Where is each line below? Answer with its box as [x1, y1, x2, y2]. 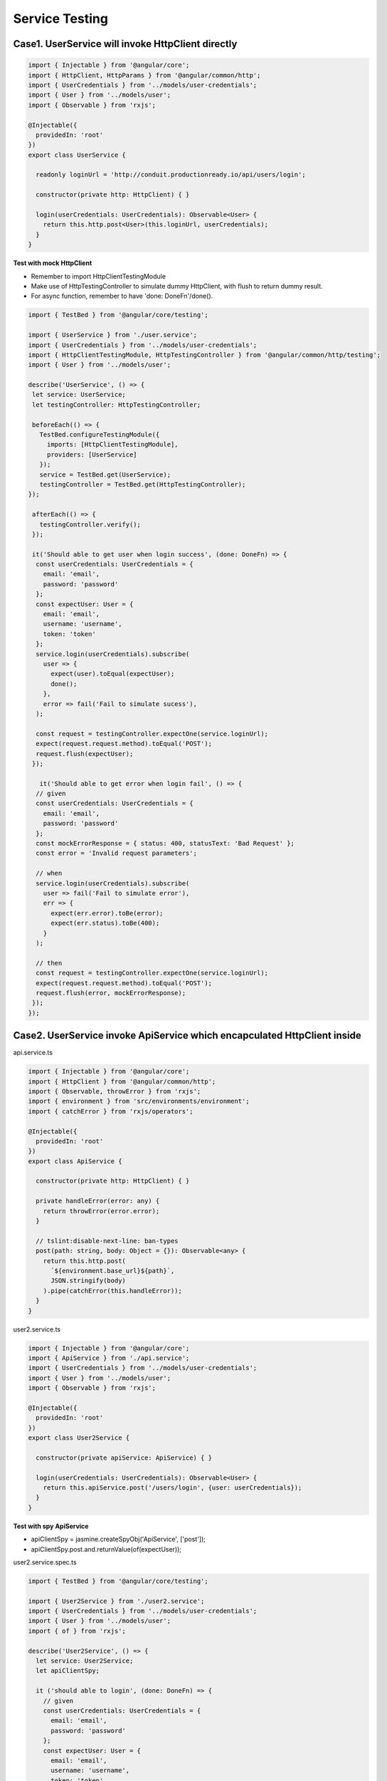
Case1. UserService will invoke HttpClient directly [13, 38, 238, 50]
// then [36, 959, 63, 967]
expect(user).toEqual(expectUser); [51, 670, 175, 678]
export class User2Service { [28, 1434, 130, 1442]
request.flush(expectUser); [36, 749, 134, 758]
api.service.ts [13, 1048, 53, 1057]
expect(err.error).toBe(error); [51, 909, 164, 917]
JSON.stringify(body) [51, 1277, 126, 1285]
